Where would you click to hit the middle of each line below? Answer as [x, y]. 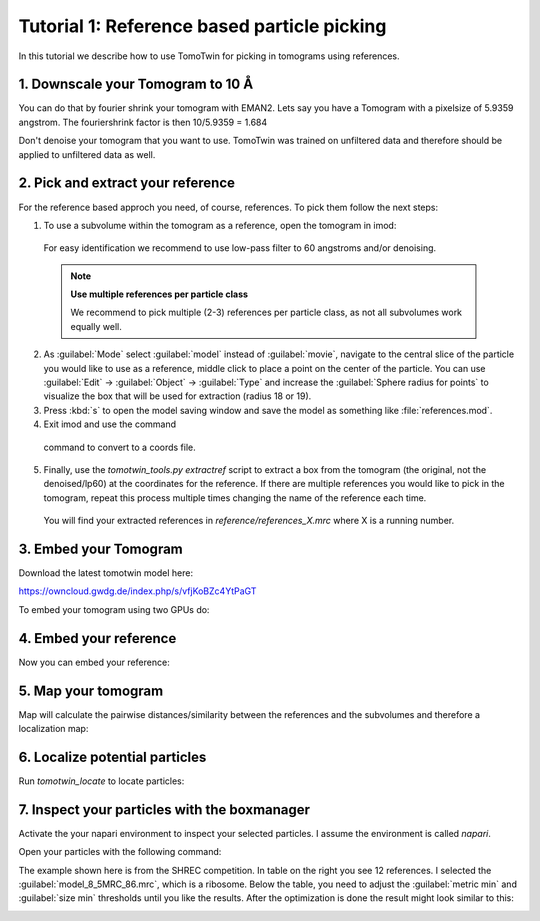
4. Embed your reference [97, 638]
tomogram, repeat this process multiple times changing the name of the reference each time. [235, 497]
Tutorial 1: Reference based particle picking [202, 26]
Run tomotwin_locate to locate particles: [101, 781]
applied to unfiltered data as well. [87, 154]
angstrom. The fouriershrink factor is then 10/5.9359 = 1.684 [143, 122]
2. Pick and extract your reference [126, 183]
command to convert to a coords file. [120, 447]
